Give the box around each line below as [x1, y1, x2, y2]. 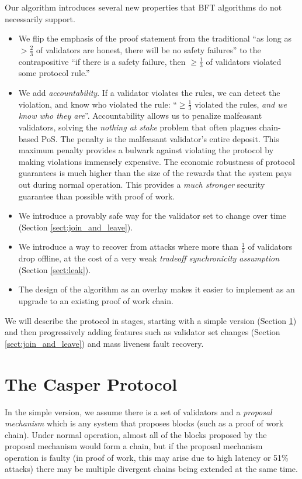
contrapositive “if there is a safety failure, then [18, 55, 186, 67]
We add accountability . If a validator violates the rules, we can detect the [18, 87, 280, 99]
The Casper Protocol [5, 371, 178, 395]
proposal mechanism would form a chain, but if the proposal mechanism [5, 440, 263, 452]
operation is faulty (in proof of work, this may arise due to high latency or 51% [5, 451, 289, 463]
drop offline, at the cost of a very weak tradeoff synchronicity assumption [18, 252, 280, 264]
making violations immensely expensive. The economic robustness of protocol [18, 155, 295, 167]
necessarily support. [5, 12, 75, 25]
